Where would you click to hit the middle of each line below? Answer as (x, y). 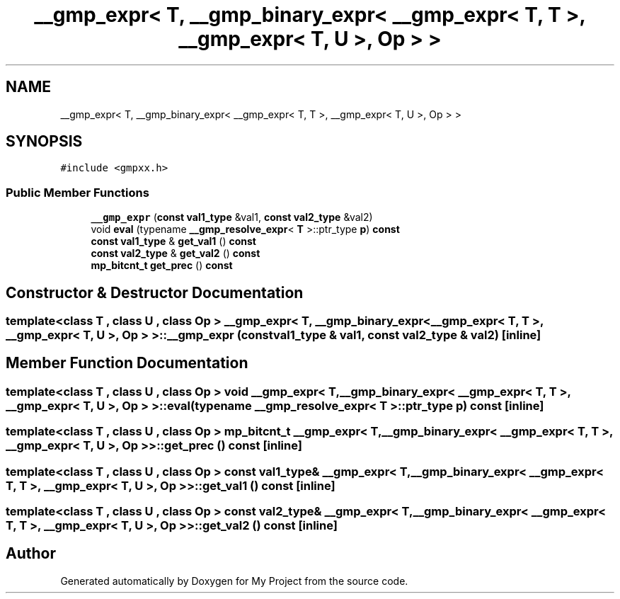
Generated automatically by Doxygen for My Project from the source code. (234, 581)
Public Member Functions (77, 192)
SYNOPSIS (44, 142)
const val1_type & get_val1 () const (173, 241)
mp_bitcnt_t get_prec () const (162, 266)
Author (31, 554)
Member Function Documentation (127, 363)
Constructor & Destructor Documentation (155, 292)
